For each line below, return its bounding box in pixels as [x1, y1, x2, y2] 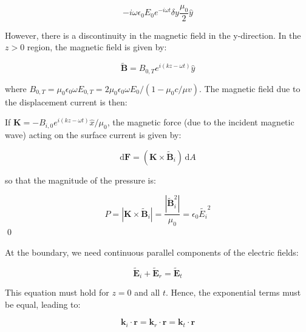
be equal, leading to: [5, 297, 81, 310]
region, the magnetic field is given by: [27, 41, 167, 53]
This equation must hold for [5, 285, 109, 298]
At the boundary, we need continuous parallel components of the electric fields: [5, 245, 299, 258]
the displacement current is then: [5, 95, 127, 108]
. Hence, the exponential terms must [165, 285, 301, 298]
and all [134, 285, 160, 298]
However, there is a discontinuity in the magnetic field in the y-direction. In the [5, 28, 301, 41]
